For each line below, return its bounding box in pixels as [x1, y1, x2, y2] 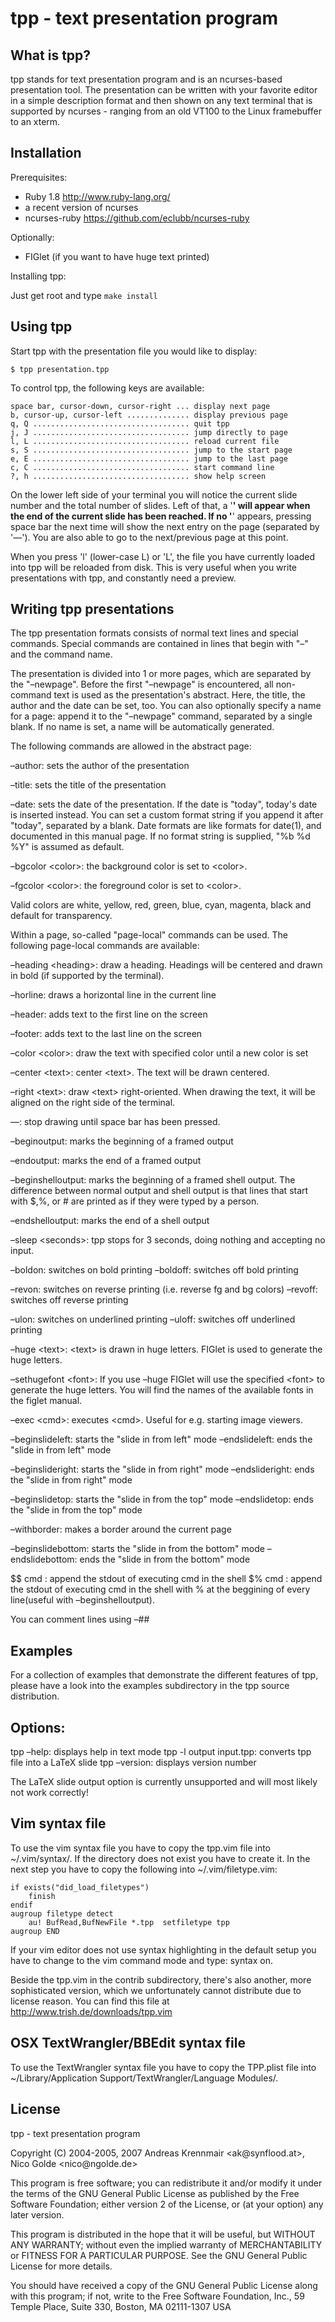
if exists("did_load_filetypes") [10, 1882, 150, 1892]
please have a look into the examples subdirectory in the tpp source [10, 1680, 290, 1692]
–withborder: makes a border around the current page [10, 1523, 232, 1536]
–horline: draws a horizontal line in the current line [10, 989, 217, 1001]
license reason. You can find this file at [10, 1995, 170, 2007]
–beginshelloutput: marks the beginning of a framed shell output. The [10, 1174, 296, 1186]
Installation [10, 145, 82, 162]
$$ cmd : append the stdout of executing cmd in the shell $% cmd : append [10, 1573, 323, 1585]
